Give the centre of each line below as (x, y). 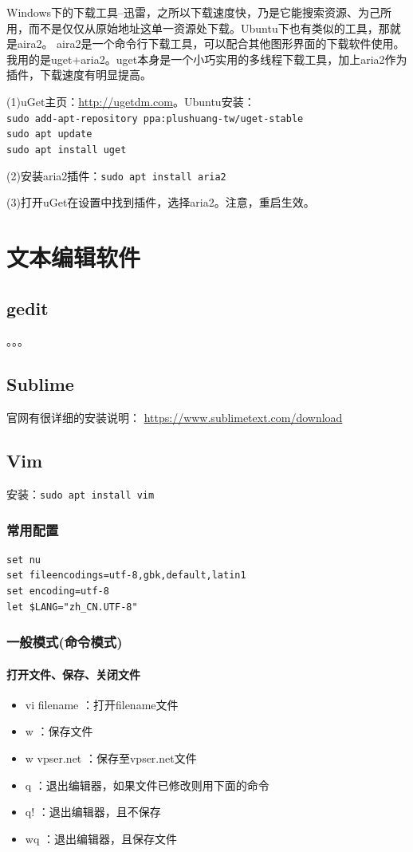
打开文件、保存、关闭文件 (73, 674)
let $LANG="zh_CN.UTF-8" (72, 607)
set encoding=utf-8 (58, 592)
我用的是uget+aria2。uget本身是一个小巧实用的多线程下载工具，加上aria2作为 (207, 59)
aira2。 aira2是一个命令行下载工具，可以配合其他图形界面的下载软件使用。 (211, 43)
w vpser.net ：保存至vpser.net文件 (111, 758)
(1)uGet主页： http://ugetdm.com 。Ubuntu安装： (131, 101)
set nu (24, 560)
